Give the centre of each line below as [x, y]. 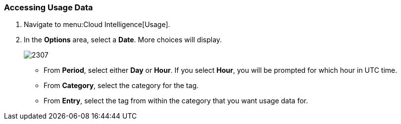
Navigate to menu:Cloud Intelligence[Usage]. [97, 25]
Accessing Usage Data [49, 7]
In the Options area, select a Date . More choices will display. [123, 40]
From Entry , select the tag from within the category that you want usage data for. [176, 101]
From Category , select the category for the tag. [121, 86]
